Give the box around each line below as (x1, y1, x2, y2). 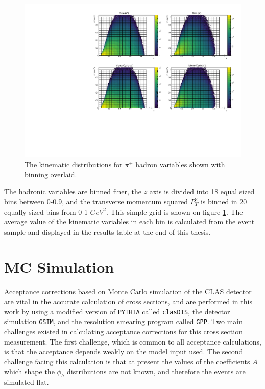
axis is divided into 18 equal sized (149, 186, 255, 197)
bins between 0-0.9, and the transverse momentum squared (4, 196, 188, 207)
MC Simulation (4, 256, 114, 277)
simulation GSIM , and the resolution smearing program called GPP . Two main (4, 316, 243, 327)
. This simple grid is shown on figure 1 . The (106, 206, 243, 217)
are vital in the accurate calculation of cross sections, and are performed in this (4, 296, 252, 307)
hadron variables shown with (135, 159, 225, 170)
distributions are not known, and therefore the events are (66, 366, 246, 377)
